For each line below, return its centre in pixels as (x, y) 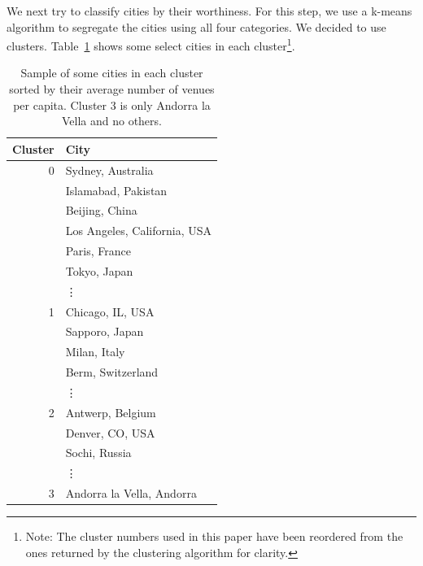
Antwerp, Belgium (111, 412)
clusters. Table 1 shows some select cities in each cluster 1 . (151, 44)
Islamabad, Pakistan (116, 190)
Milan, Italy (95, 352)
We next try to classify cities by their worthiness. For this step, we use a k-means (209, 11)
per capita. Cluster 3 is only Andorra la (112, 104)
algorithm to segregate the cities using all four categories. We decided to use (196, 26)
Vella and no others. (111, 121)
